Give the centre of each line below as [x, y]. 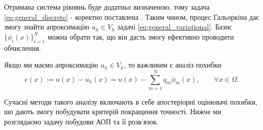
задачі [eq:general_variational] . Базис [175, 27]
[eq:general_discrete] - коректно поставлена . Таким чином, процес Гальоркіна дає [132, 17]
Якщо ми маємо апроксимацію [51, 65]
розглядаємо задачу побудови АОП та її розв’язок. [81, 122]
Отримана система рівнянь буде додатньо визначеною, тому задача [107, 7]
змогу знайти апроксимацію [47, 27]
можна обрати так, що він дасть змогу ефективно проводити [141, 36]
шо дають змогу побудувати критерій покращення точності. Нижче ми [113, 111]
